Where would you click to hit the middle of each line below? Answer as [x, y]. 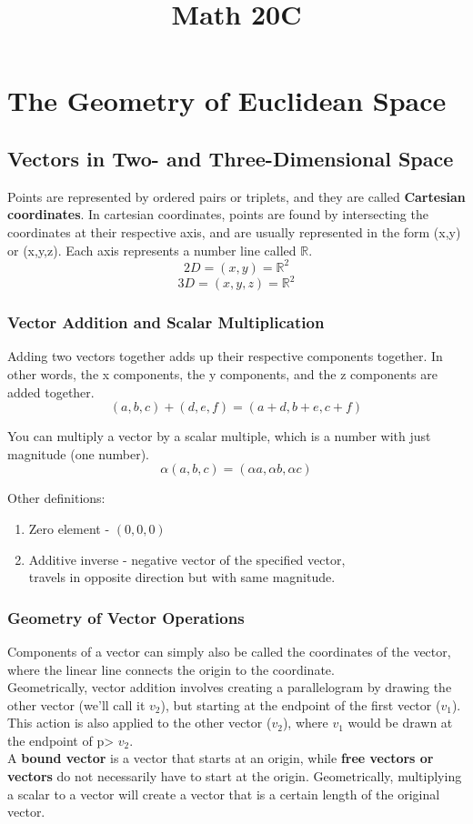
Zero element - [69, 528]
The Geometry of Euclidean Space [227, 100]
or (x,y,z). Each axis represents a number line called [152, 250]
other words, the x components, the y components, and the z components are [222, 373]
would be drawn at [400, 723]
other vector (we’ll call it [76, 704]
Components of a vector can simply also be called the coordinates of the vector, [229, 651]
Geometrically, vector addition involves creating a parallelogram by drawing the [230, 687]
